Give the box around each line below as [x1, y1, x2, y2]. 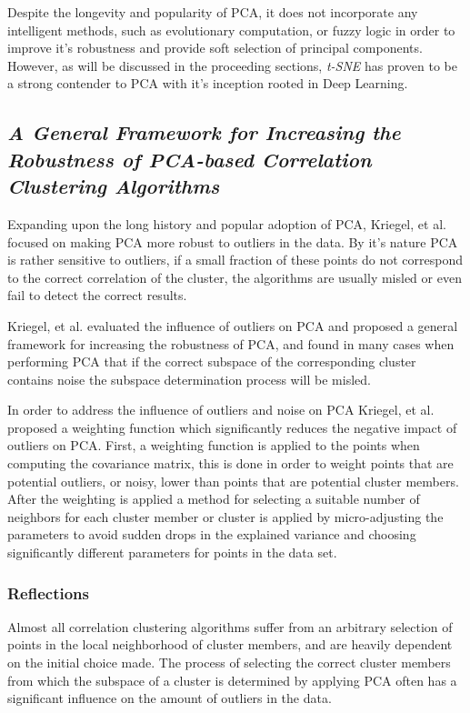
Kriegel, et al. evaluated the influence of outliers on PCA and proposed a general [7, 316, 458, 335]
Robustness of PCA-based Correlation [7, 145, 372, 173]
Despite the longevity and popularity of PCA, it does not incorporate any [7, 3, 418, 21]
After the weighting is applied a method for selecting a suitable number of [7, 489, 420, 508]
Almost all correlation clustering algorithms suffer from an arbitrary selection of [7, 617, 453, 636]
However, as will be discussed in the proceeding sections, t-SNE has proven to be [7, 55, 457, 75]
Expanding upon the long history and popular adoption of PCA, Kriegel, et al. [7, 214, 446, 233]
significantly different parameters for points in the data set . [7, 543, 337, 562]
